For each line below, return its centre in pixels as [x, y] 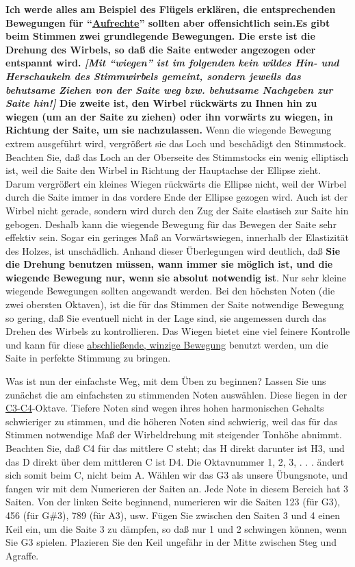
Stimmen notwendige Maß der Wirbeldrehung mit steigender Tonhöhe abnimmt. [174, 434]
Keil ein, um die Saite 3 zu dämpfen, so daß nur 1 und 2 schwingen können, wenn [176, 528]
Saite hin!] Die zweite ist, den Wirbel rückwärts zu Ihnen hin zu [161, 103]
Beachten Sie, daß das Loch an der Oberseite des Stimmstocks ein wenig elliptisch [177, 156]
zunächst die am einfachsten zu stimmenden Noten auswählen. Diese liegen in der [176, 394]
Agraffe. [22, 555]
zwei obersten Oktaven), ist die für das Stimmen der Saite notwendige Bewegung [175, 304]
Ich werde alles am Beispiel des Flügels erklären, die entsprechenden [171, 9]
